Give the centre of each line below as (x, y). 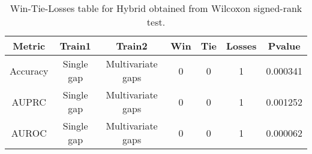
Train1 (75, 46)
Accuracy (29, 70)
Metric (29, 46)
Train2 (132, 46)
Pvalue (284, 46)
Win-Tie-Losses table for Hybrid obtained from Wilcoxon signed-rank (156, 8)
